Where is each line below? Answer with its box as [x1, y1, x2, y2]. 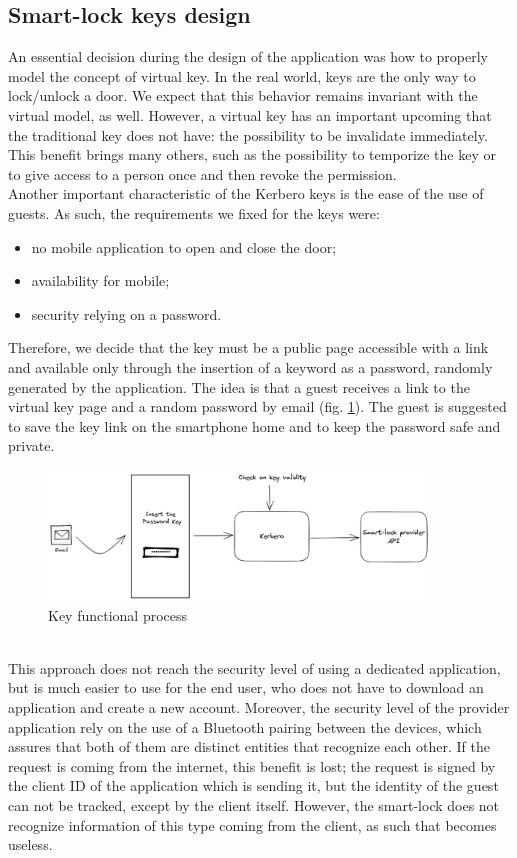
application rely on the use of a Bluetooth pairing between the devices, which [8, 716, 482, 737]
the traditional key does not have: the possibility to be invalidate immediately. [8, 124, 488, 145]
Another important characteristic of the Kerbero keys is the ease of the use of [8, 183, 484, 204]
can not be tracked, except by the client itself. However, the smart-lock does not [8, 795, 500, 815]
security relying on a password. [31, 303, 222, 324]
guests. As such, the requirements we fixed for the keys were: [8, 202, 380, 223]
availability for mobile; [31, 270, 170, 291]
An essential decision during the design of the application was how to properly [8, 46, 489, 67]
